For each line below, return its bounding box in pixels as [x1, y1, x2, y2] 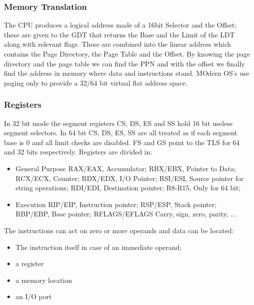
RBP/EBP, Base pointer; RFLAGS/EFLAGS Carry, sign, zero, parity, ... [15, 209, 237, 219]
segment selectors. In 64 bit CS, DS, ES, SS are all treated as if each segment [4, 127, 237, 138]
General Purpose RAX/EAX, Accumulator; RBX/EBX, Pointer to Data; [15, 163, 236, 173]
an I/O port [15, 291, 52, 302]
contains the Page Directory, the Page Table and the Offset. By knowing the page [4, 49, 251, 59]
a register [15, 258, 44, 269]
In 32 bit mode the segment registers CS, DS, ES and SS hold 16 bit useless [4, 118, 233, 128]
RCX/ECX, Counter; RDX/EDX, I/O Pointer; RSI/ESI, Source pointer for [15, 173, 244, 183]
